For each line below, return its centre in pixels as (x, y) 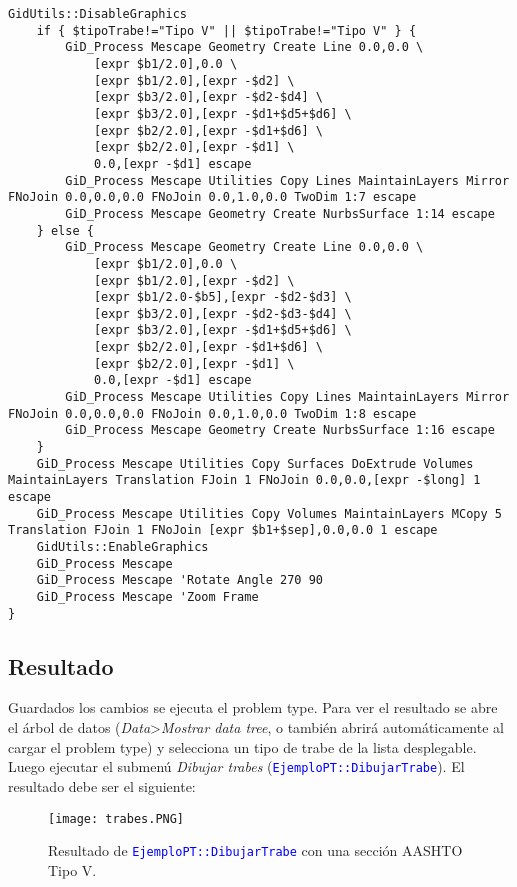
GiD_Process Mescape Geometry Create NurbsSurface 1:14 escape (280, 213)
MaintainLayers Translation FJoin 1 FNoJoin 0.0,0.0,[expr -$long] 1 (244, 480)
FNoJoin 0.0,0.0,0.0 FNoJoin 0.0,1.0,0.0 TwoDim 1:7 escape (212, 197)
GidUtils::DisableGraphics (97, 14)
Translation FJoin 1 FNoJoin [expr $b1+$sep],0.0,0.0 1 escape (223, 530)
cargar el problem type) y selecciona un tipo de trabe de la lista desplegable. (242, 746)
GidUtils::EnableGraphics (122, 547)
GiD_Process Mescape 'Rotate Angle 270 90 (179, 580)
